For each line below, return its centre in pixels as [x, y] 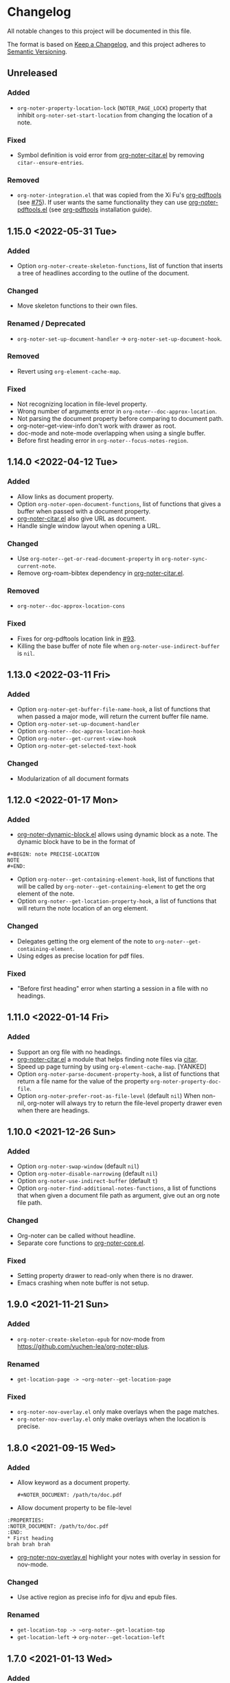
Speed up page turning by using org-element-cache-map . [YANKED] [112, 1066]
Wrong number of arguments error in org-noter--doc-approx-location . [117, 411]
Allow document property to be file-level [74, 1507]
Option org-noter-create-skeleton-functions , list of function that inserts [120, 266]
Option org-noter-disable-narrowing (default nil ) [87, 1173]
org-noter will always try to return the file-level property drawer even [125, 1103]
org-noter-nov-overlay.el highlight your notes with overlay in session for [119, 1557]
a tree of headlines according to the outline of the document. [103, 273]
